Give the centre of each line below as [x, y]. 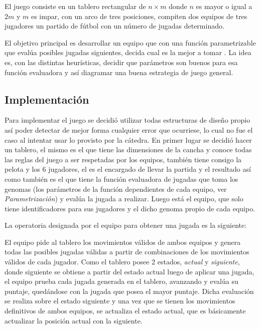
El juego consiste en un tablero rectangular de [75, 6]
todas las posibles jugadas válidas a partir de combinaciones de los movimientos [127, 252]
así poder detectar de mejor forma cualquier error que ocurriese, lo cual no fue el [129, 129]
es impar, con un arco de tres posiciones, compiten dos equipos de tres [139, 16]
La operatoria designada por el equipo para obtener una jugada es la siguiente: [126, 225]
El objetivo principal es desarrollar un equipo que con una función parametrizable [130, 42]
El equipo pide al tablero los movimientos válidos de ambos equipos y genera [123, 242]
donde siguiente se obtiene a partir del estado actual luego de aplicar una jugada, [129, 271]
